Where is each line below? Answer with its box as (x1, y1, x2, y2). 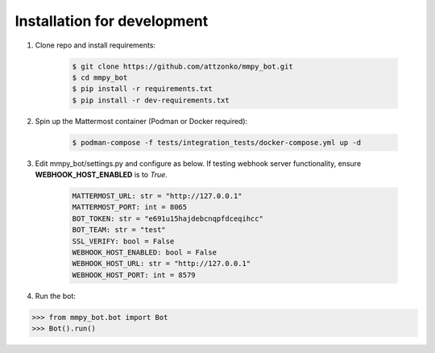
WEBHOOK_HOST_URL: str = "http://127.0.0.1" (72, 259, 251, 268)
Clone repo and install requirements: (35, 40, 156, 50)
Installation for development (14, 12, 209, 30)
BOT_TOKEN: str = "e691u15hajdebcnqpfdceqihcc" (72, 214, 263, 223)
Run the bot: (35, 291, 77, 301)
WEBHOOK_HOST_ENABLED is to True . (35, 170, 168, 180)
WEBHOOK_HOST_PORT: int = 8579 (72, 270, 197, 280)
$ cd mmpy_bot (72, 73, 128, 82)
